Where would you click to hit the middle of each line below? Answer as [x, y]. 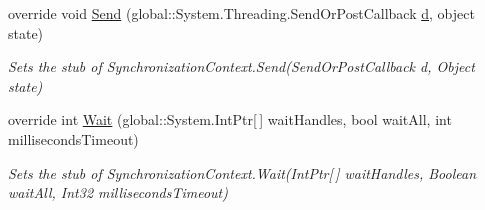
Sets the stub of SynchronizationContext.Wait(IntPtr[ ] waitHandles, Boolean [242, 172]
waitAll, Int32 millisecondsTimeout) [118, 192]
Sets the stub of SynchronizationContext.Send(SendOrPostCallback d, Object [241, 66]
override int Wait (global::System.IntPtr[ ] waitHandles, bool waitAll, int [230, 119]
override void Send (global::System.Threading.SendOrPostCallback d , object [241, 13]
